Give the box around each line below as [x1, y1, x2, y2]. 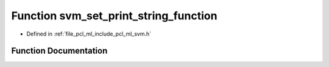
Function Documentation [11, 46, 108, 56]
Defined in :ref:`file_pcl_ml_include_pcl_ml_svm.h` [26, 30, 152, 37]
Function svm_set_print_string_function [11, 9, 218, 22]
